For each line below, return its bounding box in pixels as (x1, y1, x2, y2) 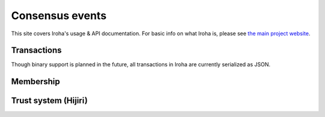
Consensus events (11, 9, 107, 22)
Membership (11, 76, 60, 87)
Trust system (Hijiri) (11, 96, 88, 106)
